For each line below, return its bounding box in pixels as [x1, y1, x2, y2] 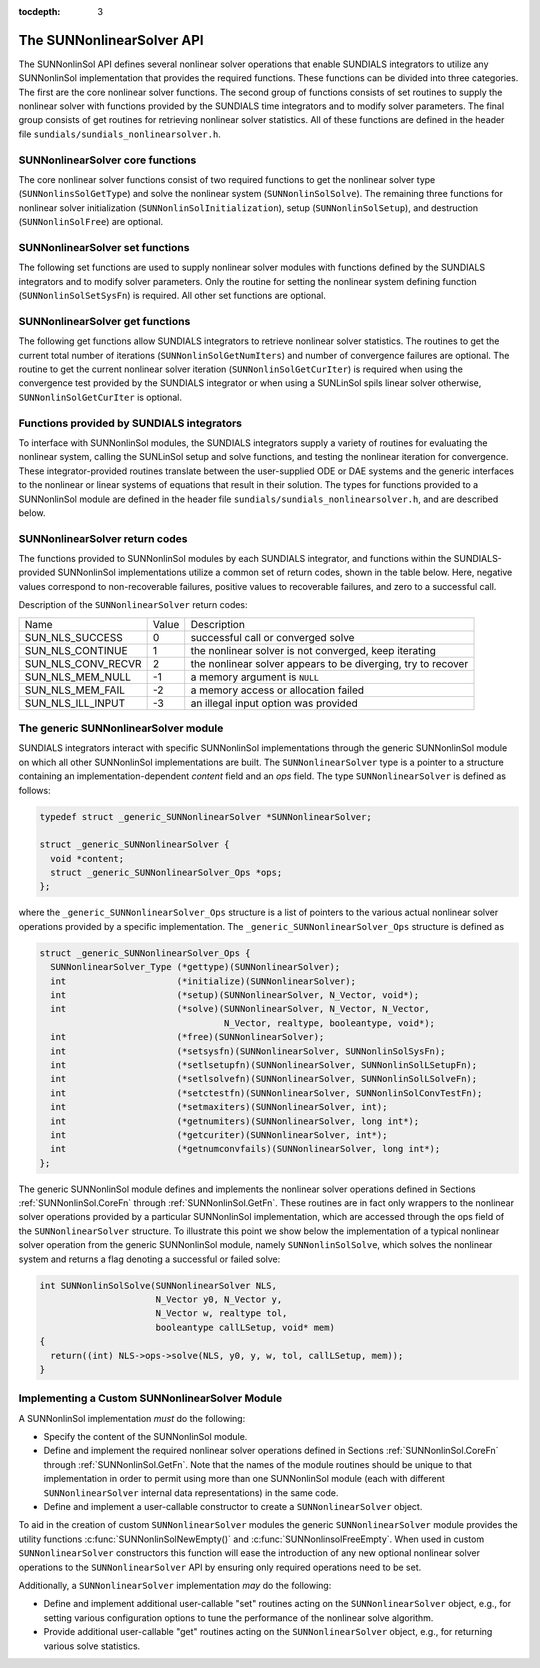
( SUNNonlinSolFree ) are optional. [18, 216, 164, 228]
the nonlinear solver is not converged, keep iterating [190, 643, 437, 657]
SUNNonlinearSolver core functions [18, 153, 197, 167]
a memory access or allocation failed [190, 683, 365, 697]
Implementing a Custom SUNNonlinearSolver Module [18, 1391, 283, 1405]
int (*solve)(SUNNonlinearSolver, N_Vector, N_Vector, [50, 1003, 430, 1015]
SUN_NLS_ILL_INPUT [24, 696, 126, 710]
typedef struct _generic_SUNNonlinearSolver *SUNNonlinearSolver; [39, 811, 372, 822]
